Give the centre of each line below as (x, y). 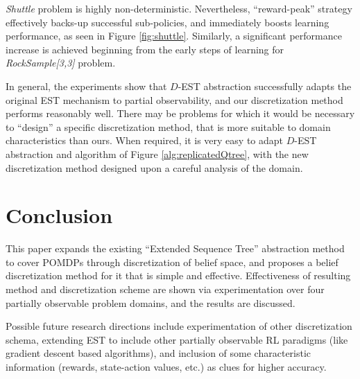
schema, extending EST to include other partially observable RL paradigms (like (177, 339)
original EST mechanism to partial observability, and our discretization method (174, 99)
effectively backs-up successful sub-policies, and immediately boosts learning (168, 22)
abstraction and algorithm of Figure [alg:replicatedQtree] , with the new (157, 153)
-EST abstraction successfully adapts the (265, 86)
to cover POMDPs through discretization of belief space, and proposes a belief (172, 262)
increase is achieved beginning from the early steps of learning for (145, 49)
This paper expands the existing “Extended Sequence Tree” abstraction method (175, 248)
